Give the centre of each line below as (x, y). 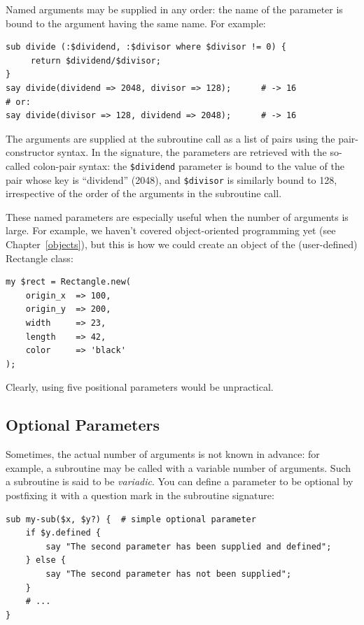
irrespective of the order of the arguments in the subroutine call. (144, 193)
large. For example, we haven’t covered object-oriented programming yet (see (171, 230)
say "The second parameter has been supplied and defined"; (189, 546)
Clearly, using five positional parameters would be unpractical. (140, 387)
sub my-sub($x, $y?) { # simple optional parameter (131, 519)
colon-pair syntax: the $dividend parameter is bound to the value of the (189, 165)
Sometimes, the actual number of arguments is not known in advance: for (163, 454)
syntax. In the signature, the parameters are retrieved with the (192, 152)
